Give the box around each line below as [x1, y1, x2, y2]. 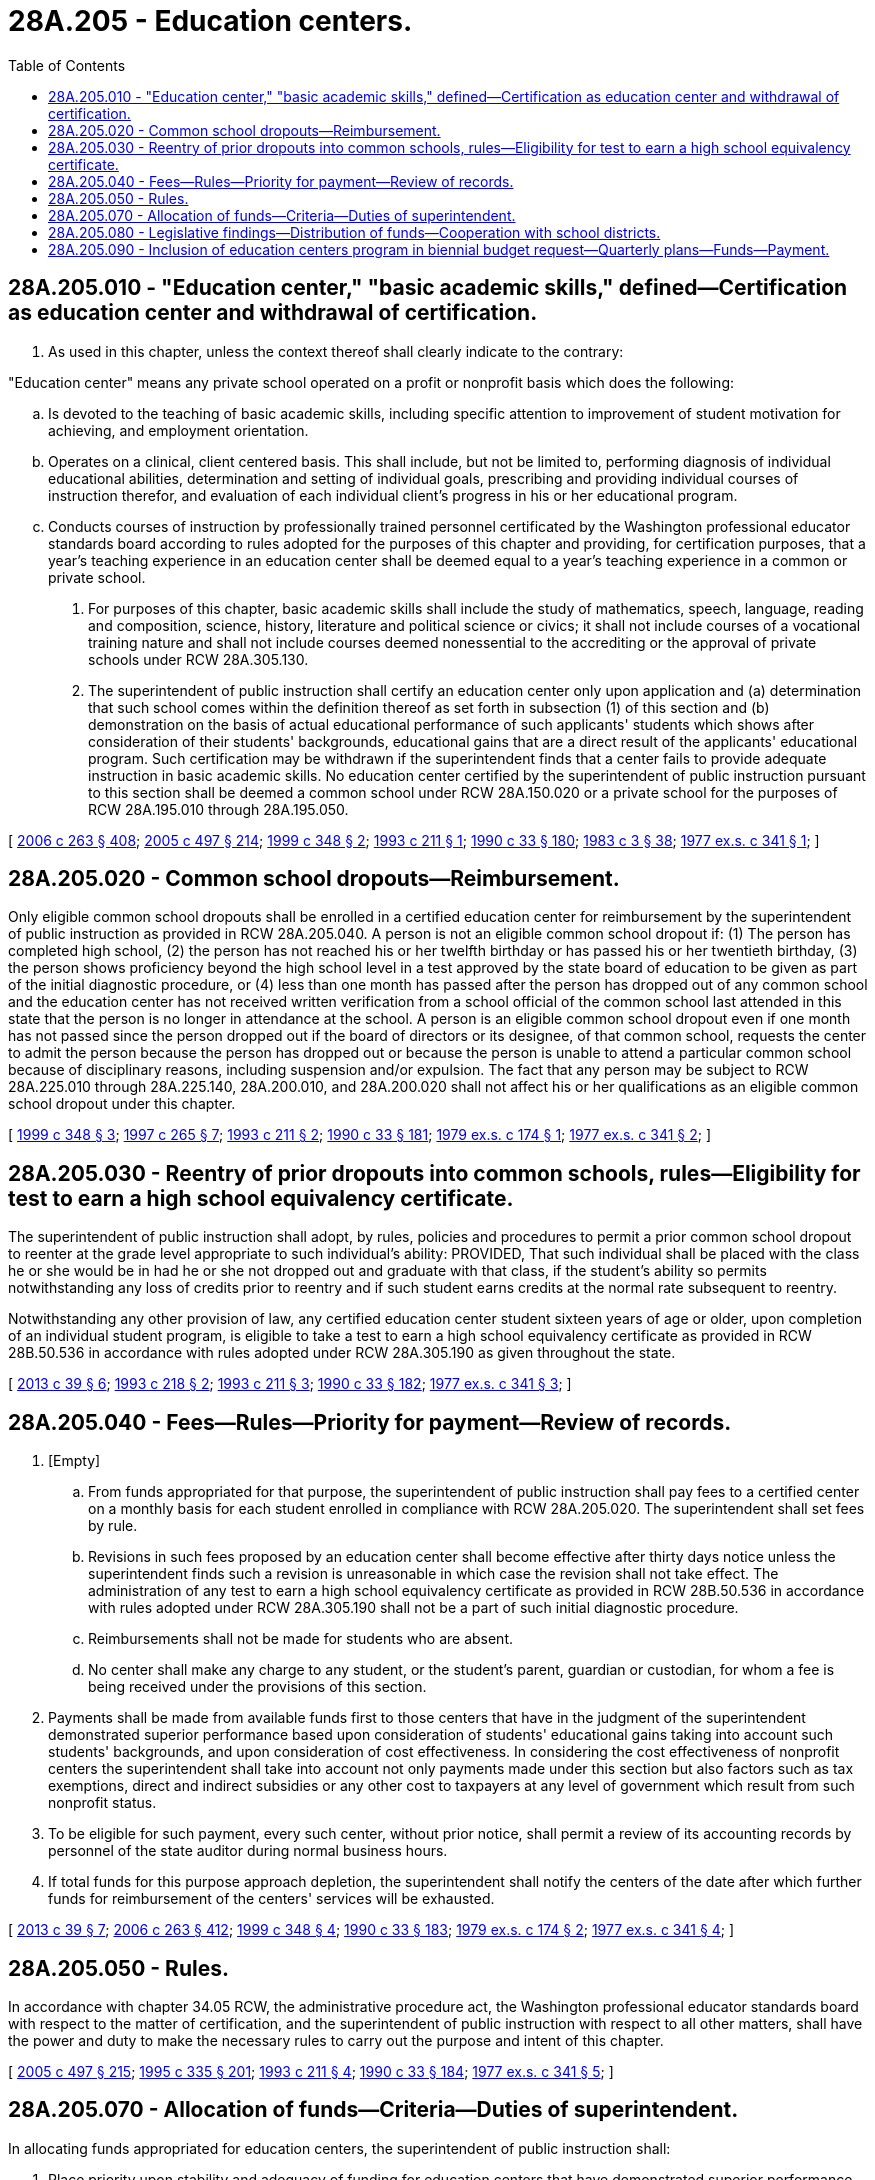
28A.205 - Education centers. [8, 4, 413, 38]
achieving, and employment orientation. [48, 421, 309, 439]
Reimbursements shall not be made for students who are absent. [88, 1630, 513, 1648]
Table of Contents [8, 56, 126, 74]
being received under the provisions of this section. [88, 1678, 427, 1696]
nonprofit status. [48, 1794, 157, 1812]
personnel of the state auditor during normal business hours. [48, 1842, 448, 1860]
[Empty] [48, 1452, 101, 1470]
